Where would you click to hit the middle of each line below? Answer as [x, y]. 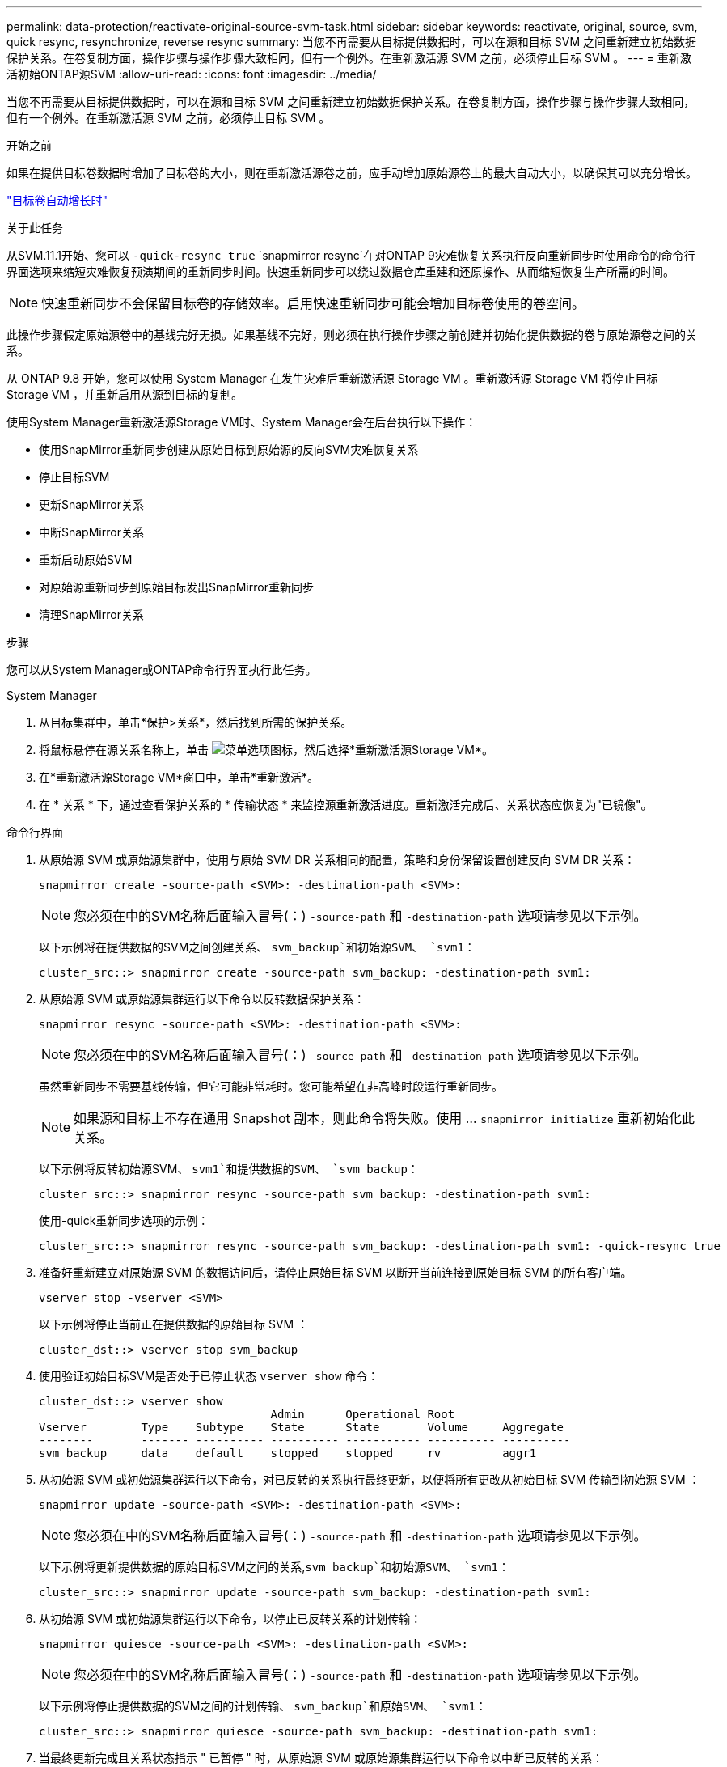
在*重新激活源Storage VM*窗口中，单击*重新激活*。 [179, 777]
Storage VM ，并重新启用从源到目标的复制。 [125, 394]
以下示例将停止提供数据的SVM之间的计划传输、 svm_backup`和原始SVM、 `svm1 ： [263, 1706]
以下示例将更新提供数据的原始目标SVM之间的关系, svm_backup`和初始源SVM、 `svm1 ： [274, 1567]
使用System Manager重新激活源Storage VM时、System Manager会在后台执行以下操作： [242, 422]
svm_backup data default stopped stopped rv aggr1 [288, 1453]
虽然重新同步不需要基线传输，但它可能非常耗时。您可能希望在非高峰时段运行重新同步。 [271, 1086]
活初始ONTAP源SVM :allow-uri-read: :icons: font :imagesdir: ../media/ [192, 74]
